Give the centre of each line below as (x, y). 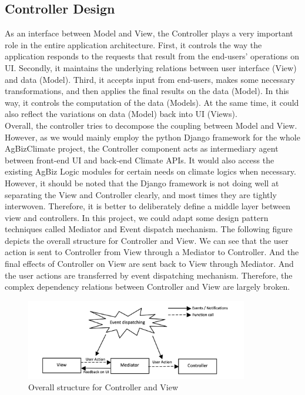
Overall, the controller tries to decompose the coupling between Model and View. (151, 125)
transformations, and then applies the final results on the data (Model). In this (147, 91)
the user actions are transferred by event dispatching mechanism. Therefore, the (149, 275)
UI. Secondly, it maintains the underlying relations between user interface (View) (151, 67)
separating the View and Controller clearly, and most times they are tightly (141, 194)
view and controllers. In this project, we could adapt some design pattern (137, 217)
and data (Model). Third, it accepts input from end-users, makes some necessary (150, 79)
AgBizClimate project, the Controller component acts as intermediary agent (142, 148)
